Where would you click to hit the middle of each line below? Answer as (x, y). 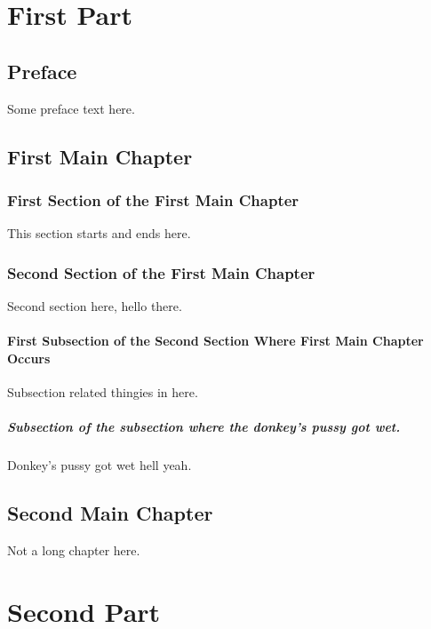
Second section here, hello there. (95, 305)
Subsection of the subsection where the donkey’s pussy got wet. (204, 427)
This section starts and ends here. (99, 233)
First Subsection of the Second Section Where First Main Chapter (215, 341)
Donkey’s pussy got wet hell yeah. (100, 465)
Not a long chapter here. (74, 549)
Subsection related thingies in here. (103, 391)
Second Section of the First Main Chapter (161, 272)
